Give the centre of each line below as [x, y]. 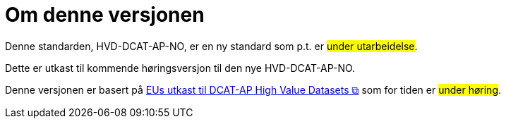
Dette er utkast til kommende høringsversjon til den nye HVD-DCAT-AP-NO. [180, 68]
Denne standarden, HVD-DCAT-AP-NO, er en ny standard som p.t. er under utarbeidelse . [211, 46]
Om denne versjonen [105, 15]
